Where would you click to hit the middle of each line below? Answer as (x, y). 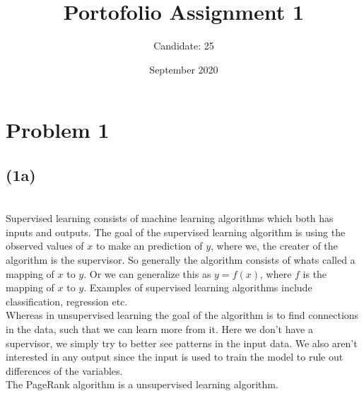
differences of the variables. (64, 370)
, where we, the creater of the (274, 246)
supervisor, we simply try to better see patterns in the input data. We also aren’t (182, 343)
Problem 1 (58, 130)
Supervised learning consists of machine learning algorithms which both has (170, 218)
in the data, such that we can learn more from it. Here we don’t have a (159, 329)
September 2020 (184, 69)
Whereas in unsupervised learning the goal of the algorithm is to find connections (182, 315)
